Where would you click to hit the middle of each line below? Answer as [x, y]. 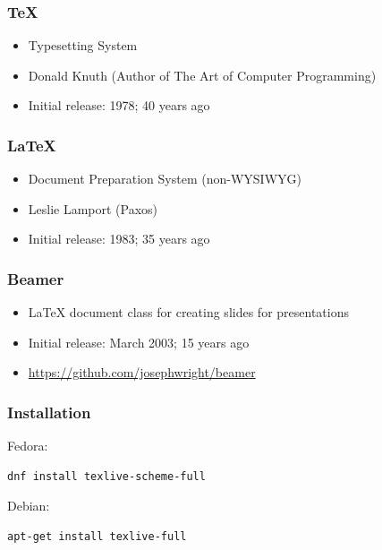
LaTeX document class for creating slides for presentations [188, 312]
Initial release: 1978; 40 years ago [119, 105]
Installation [49, 412]
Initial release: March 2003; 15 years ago [139, 342]
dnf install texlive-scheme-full [106, 476]
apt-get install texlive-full [97, 537]
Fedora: [28, 446]
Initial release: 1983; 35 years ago [119, 239]
